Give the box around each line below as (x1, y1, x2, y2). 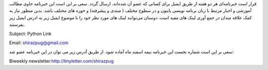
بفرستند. (9, 21, 25, 27)
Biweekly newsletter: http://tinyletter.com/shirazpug (9, 58, 114, 64)
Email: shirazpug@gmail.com (9, 40, 69, 46)
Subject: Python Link (9, 30, 52, 37)
